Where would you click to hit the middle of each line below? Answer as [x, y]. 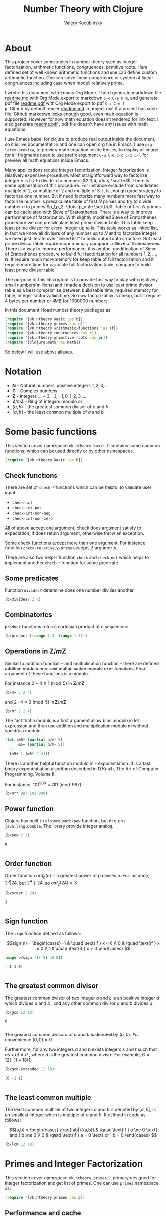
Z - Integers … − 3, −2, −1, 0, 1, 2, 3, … [49, 396]
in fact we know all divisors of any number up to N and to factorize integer [81, 233]
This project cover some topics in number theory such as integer [71, 62]
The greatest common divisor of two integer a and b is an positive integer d [82, 998]
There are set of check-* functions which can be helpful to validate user [78, 487]
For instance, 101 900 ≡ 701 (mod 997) [43, 784]
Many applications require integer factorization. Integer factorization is [77, 170]
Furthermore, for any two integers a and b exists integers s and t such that [81, 1049]
